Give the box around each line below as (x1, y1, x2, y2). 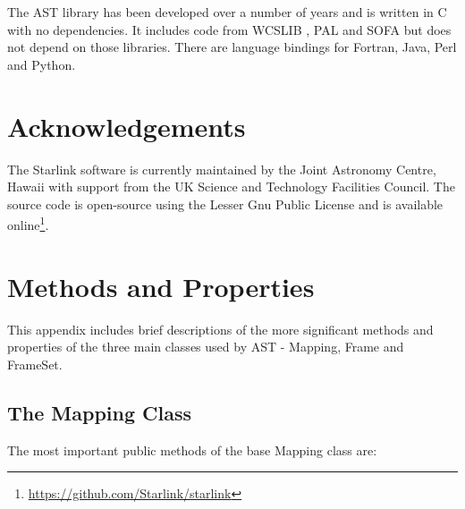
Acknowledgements (7, 107, 246, 144)
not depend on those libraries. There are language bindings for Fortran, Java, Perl (7, 38, 457, 56)
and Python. (7, 55, 76, 73)
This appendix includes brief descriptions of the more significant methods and (7, 319, 434, 338)
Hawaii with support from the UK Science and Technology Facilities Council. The (7, 177, 455, 196)
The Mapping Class (7, 398, 192, 426)
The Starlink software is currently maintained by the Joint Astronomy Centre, (7, 159, 436, 178)
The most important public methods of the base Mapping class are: (7, 440, 377, 459)
